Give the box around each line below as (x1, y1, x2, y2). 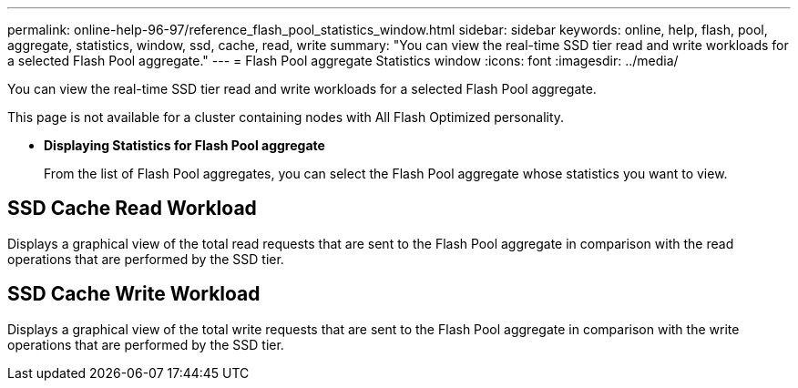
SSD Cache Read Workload (7, 197, 257, 220)
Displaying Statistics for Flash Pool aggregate (44, 138, 325, 153)
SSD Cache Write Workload (7, 282, 261, 306)
